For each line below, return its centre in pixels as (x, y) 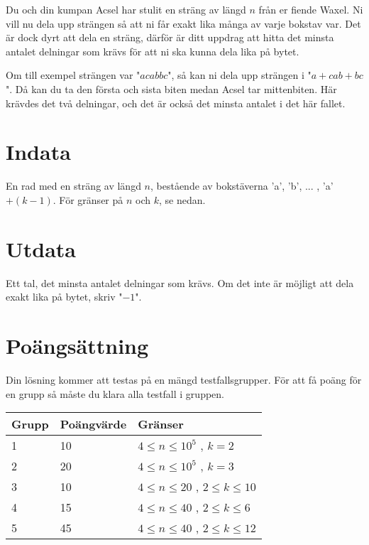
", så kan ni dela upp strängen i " (239, 75)
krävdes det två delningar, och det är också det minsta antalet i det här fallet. (176, 103)
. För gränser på (88, 199)
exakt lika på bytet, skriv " (64, 297)
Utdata (41, 248)
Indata (38, 152)
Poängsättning (77, 345)
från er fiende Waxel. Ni (311, 9)
